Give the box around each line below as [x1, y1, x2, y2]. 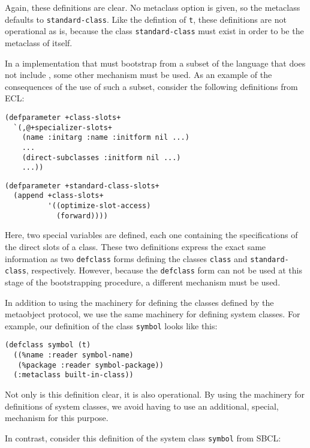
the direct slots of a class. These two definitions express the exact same [5, 240, 266, 253]
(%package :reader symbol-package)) [17, 360, 164, 369]
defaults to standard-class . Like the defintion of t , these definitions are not [5, 13, 287, 25]
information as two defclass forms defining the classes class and [5, 252, 248, 264]
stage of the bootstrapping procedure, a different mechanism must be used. [5, 275, 281, 288]
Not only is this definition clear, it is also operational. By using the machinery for [5, 388, 305, 400]
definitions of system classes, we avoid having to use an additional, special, [5, 399, 279, 412]
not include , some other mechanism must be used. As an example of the [5, 68, 272, 81]
